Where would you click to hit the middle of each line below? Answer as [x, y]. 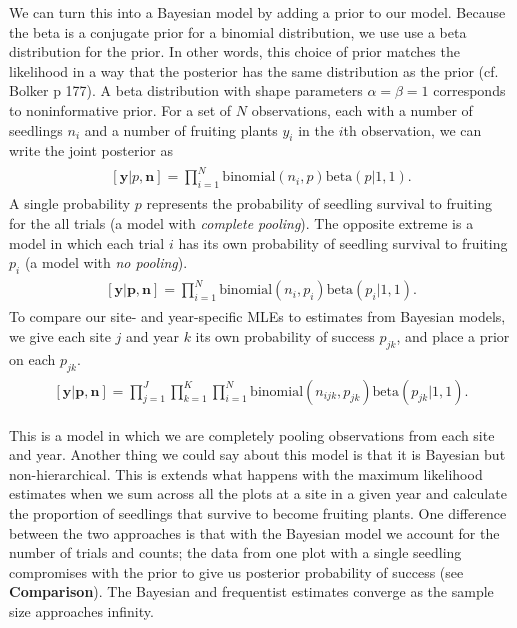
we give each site [60, 336]
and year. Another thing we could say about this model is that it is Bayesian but [257, 454]
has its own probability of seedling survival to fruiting [343, 242]
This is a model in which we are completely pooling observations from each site [252, 434]
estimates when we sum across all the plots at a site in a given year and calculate [258, 493]
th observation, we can [412, 129]
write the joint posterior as [91, 150]
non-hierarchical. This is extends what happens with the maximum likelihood [246, 473]
